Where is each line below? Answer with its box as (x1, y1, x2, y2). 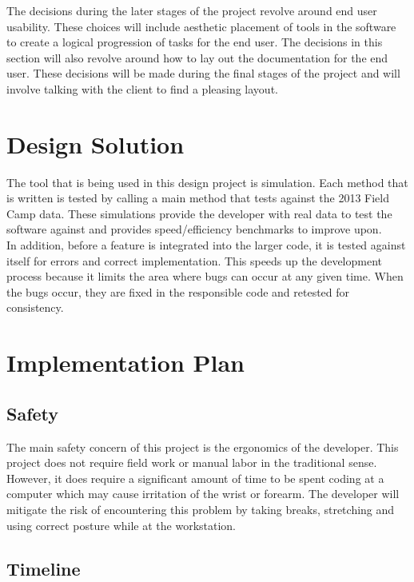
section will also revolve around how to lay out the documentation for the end (6, 49, 388, 66)
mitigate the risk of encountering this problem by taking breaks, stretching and (6, 500, 395, 517)
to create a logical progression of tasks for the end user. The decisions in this (6, 34, 383, 50)
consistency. (6, 299, 64, 316)
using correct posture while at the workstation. (6, 516, 236, 533)
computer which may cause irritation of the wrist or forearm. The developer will (6, 485, 400, 502)
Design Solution (6, 127, 185, 160)
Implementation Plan (6, 346, 245, 379)
